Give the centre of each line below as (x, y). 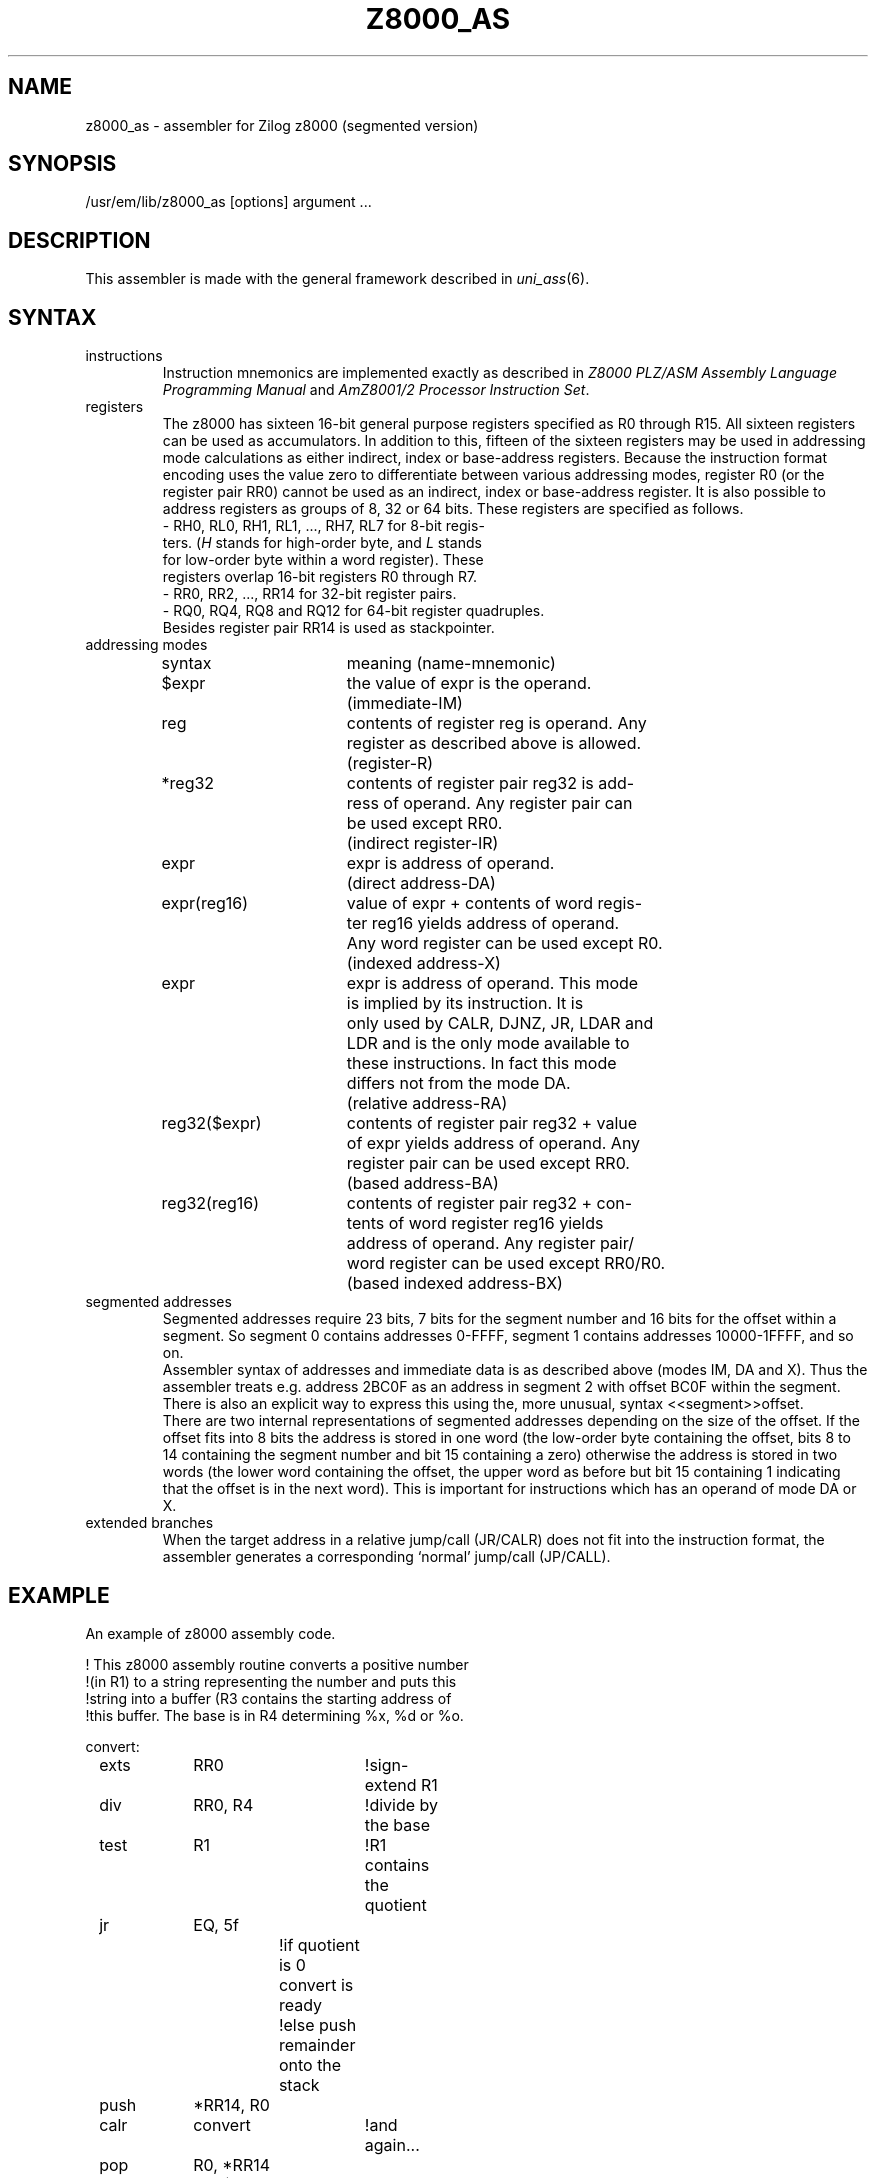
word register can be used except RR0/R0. (506, 1263)
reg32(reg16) (210, 1203)
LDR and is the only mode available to (488, 1043)
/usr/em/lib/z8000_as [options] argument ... (228, 202)
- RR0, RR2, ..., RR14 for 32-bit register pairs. (309, 594)
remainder (317, 2044)
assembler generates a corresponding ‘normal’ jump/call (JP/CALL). (386, 1557)
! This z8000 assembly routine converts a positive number (277, 1664)
